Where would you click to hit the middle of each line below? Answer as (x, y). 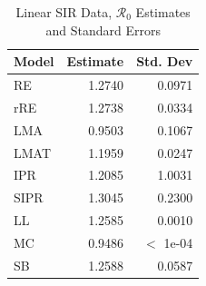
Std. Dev (165, 61)
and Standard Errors (103, 30)
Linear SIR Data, (64, 12)
